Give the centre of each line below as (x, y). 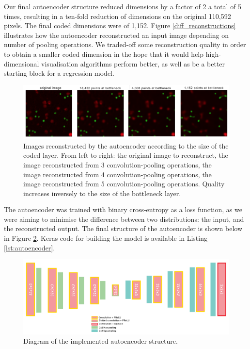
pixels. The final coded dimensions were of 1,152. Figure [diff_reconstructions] (120, 25)
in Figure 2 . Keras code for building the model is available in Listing (106, 238)
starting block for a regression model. (59, 73)
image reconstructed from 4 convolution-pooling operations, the (117, 174)
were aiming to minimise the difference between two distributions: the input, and (124, 219)
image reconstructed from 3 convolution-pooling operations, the (117, 164)
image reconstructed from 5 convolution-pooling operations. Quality (124, 184)
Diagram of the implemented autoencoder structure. (101, 341)
